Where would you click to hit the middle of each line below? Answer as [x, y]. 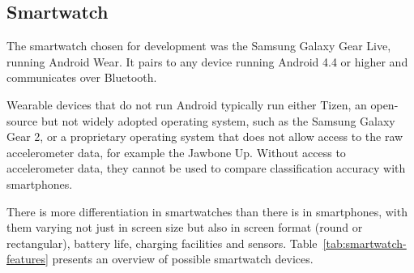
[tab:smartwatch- [365, 243]
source [22, 120]
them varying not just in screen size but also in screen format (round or [185, 227]
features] [28, 259]
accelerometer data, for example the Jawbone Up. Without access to [176, 152]
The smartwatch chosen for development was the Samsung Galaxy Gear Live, [199, 46]
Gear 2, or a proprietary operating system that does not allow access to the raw [205, 136]
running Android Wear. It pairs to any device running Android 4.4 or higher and [207, 61]
